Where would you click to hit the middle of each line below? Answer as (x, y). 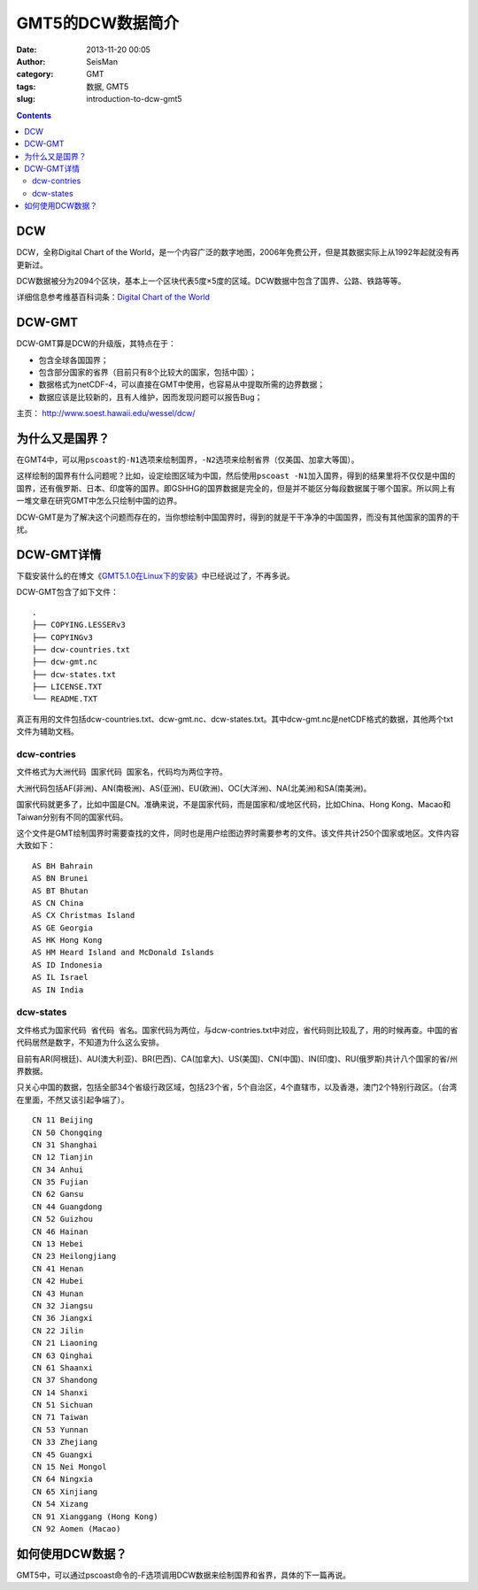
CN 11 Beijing (62, 1120)
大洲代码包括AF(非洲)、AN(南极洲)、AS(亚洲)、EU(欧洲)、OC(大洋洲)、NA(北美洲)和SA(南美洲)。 (194, 788)
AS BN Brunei (60, 878)
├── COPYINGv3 (62, 637)
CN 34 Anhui (58, 1169)
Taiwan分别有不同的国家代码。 (72, 817)
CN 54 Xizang (60, 1504)
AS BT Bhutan (60, 891)
